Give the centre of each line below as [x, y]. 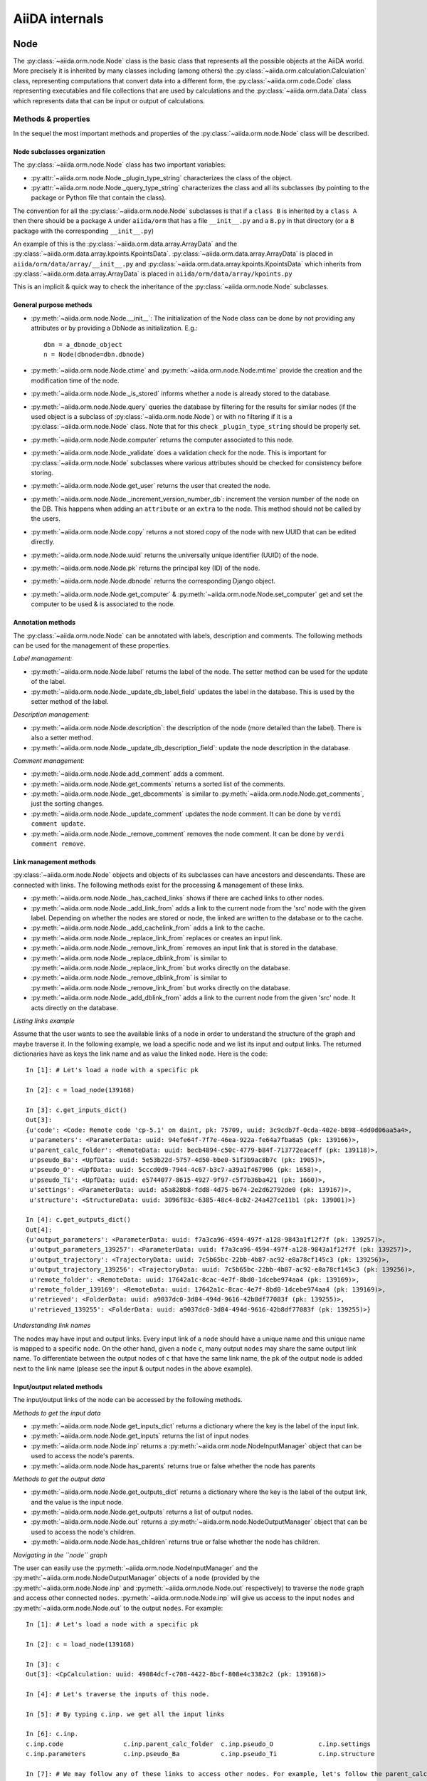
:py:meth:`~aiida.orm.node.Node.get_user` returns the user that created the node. [151, 486]
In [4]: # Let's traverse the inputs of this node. [118, 1694]
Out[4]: [39, 1230]
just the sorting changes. [68, 804]
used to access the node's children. [83, 1532]
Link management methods [54, 862]
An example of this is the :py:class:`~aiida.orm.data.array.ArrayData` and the [125, 244]
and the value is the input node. [77, 1502]
